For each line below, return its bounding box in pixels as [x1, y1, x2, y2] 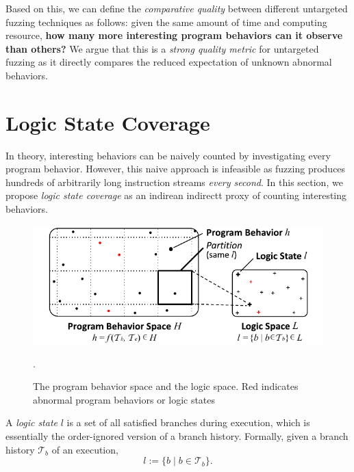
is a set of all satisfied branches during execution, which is [66, 415, 310, 430]
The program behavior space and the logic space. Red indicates [33, 379, 299, 393]
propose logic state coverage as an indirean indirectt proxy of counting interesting [5, 188, 347, 202]
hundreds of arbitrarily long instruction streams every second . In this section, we [5, 174, 343, 189]
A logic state [5, 415, 58, 430]
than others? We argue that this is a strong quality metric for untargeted [5, 41, 319, 55]
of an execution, [51, 442, 118, 456]
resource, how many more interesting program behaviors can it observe [5, 28, 343, 42]
